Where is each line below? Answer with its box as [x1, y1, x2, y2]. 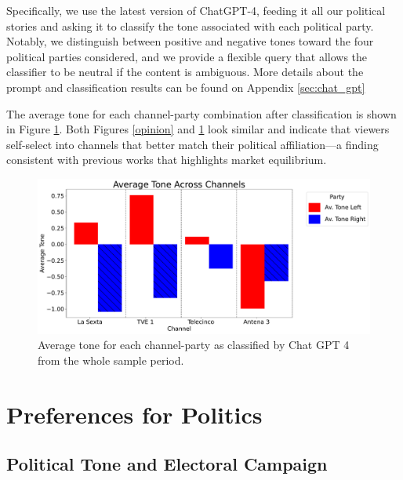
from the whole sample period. [38, 352, 184, 369]
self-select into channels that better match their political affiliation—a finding [6, 136, 379, 152]
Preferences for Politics [6, 398, 263, 430]
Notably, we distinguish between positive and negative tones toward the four [6, 33, 374, 49]
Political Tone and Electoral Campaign [6, 452, 328, 476]
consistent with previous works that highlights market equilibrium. [6, 151, 327, 168]
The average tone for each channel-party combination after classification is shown [6, 105, 397, 122]
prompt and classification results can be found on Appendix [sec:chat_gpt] [6, 78, 365, 95]
